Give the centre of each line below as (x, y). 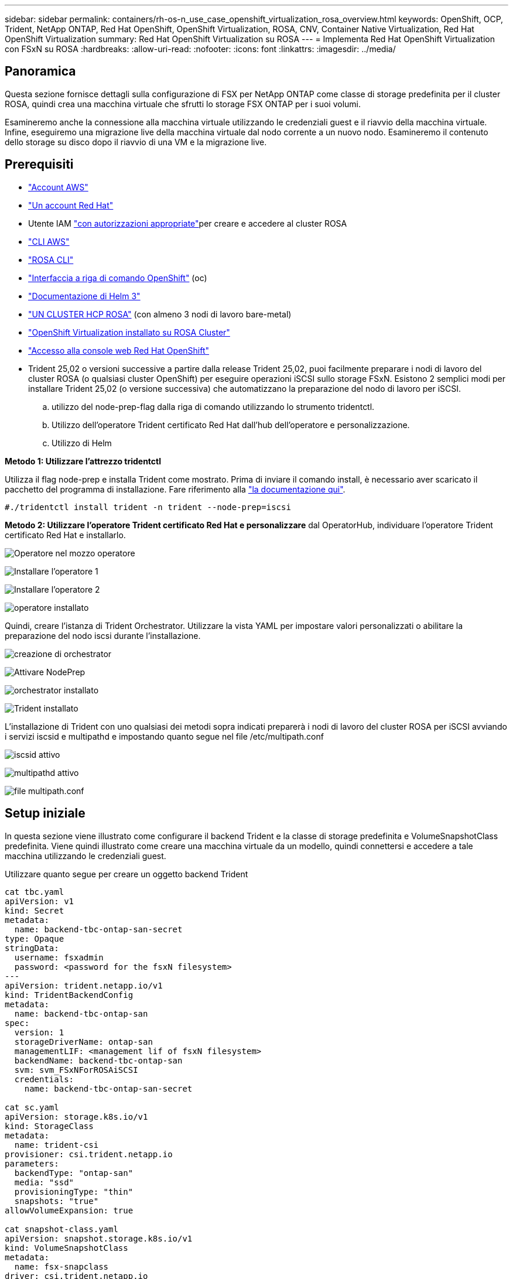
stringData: (32, 948)
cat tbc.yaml (35, 892)
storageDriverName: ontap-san (83, 1042)
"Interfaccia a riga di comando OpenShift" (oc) (118, 278)
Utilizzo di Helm (82, 443)
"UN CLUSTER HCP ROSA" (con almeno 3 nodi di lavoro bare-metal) (160, 314)
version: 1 (39, 1032)
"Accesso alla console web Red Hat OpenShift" (119, 350)
